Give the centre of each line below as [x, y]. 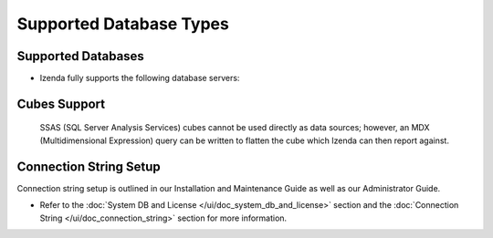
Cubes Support [61, 103]
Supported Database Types [123, 24]
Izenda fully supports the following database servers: [140, 78]
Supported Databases [81, 56]
